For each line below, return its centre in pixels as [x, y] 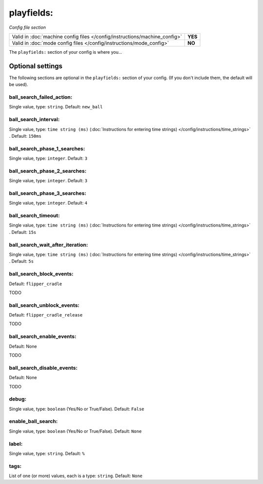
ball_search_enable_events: [43, 337]
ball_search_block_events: [41, 274]
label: [16, 443]
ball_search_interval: [34, 120]
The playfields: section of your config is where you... [66, 52]
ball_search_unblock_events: [44, 305]
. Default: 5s [21, 261]
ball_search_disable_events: [43, 368]
